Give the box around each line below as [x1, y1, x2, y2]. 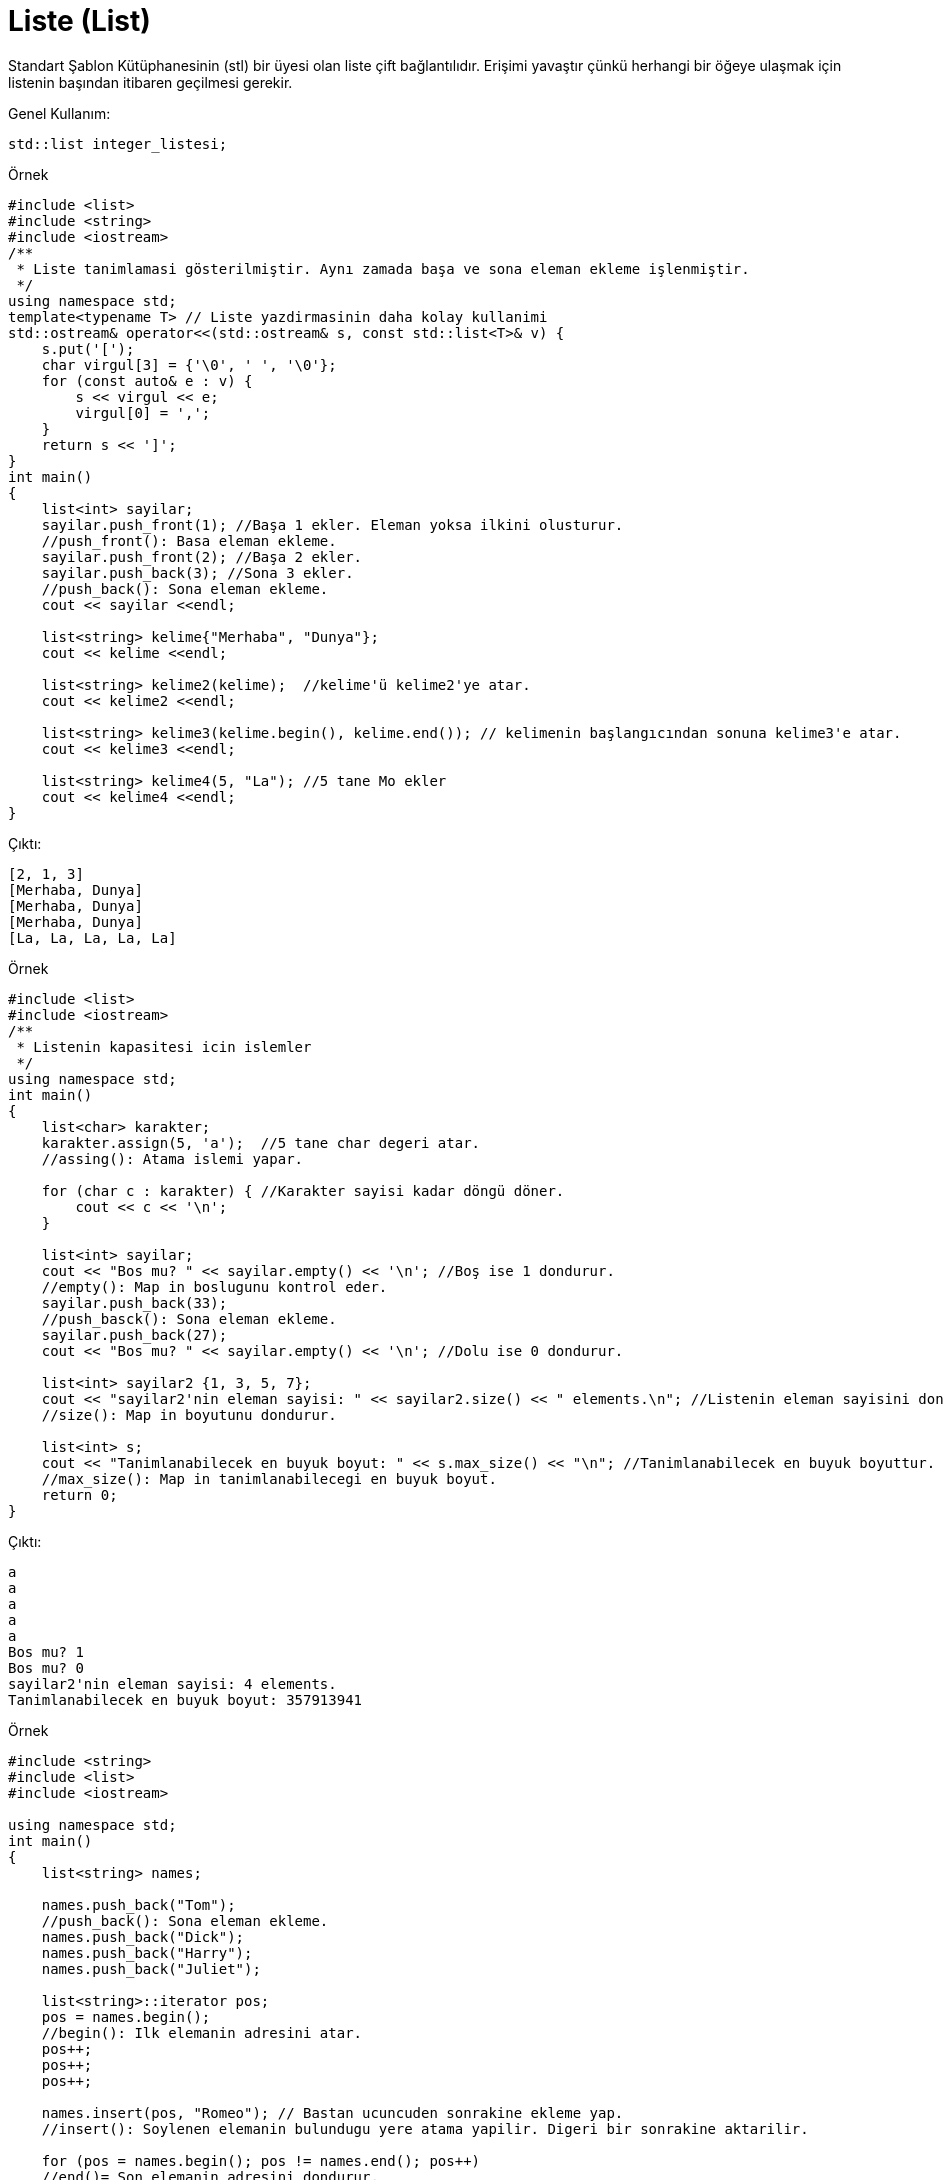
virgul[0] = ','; [75, 404, 211, 421]
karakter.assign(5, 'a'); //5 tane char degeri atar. [41, 1134, 481, 1151]
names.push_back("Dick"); [41, 1928, 245, 1945]
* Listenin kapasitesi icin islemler [16, 1038, 312, 1055]
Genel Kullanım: [8, 104, 111, 122]
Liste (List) [8, 4, 151, 38]
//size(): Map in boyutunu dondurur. [41, 1406, 337, 1423]
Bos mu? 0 [8, 1659, 84, 1676]
